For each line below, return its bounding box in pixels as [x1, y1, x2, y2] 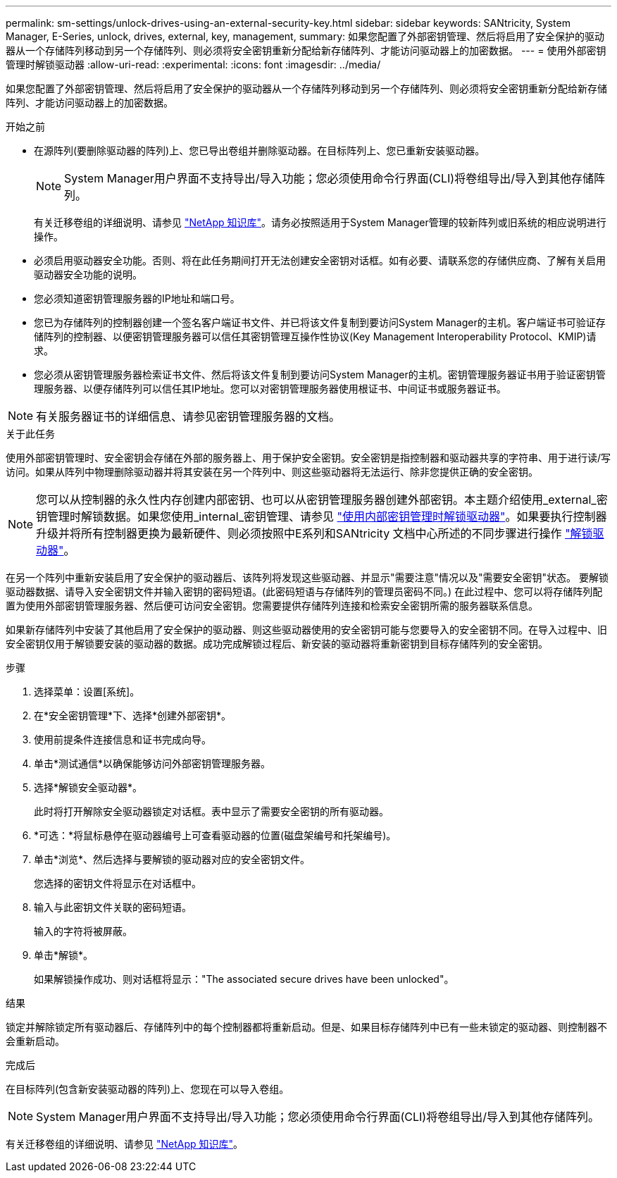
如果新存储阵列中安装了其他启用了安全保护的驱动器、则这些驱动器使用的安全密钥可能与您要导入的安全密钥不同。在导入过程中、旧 [6, 624, 607, 635]
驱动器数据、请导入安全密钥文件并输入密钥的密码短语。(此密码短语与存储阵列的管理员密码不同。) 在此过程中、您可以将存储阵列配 [6, 585, 603, 597]
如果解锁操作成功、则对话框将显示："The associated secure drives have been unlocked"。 [34, 973, 454, 985]
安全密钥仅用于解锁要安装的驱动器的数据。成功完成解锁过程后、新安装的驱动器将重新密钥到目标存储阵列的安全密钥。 [6, 638, 548, 650]
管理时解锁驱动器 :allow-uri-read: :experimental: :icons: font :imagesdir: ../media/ [6, 58, 381, 70]
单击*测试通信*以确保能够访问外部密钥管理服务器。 [34, 757, 271, 769]
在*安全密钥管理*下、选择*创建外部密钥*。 [34, 709, 232, 721]
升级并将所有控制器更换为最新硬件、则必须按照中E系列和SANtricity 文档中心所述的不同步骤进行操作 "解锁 [36, 526, 593, 540]
